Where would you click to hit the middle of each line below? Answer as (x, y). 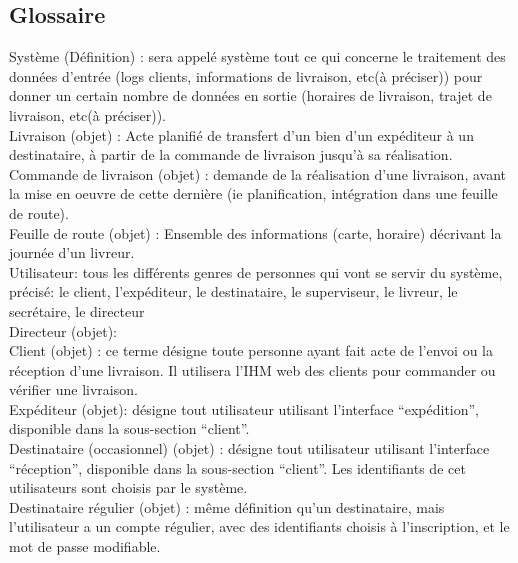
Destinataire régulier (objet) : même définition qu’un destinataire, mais (227, 506)
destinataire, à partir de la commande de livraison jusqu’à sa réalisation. (231, 154)
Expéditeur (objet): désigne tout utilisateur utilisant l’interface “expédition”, (244, 408)
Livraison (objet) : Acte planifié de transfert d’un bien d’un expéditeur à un (241, 134)
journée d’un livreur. (72, 252)
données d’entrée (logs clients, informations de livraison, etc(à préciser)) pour (246, 75)
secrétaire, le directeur (77, 310)
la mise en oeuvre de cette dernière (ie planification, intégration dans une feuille (253, 193)
